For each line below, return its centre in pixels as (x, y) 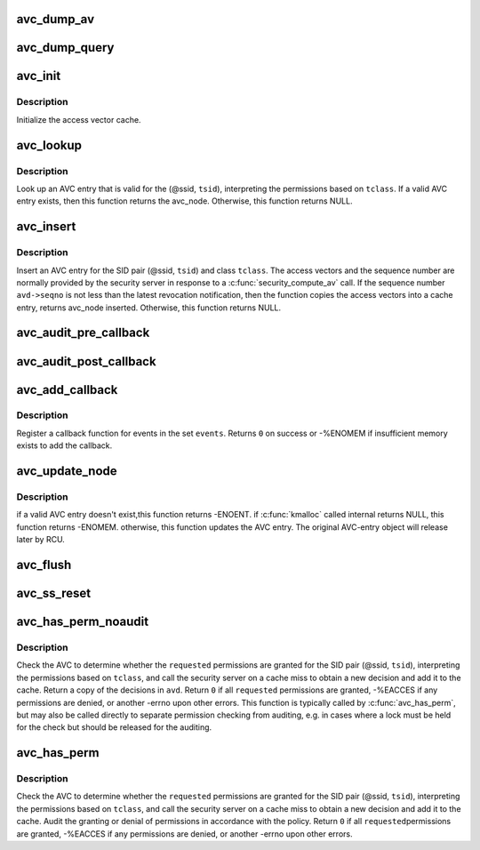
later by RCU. (41, 540)
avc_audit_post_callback (86, 361)
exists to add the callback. (64, 445)
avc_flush (44, 565)
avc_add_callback (67, 390)
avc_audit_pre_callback (83, 333)
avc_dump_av (56, 19)
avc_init (39, 76)
